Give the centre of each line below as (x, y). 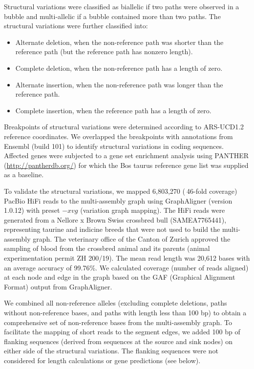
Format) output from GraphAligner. (58, 286)
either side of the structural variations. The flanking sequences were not (111, 351)
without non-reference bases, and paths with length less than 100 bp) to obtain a (125, 313)
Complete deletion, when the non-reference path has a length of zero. (119, 68)
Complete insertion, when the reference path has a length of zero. (113, 110)
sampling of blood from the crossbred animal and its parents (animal (107, 248)
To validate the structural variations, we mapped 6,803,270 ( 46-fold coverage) (121, 191)
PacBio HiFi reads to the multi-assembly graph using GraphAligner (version (118, 200)
